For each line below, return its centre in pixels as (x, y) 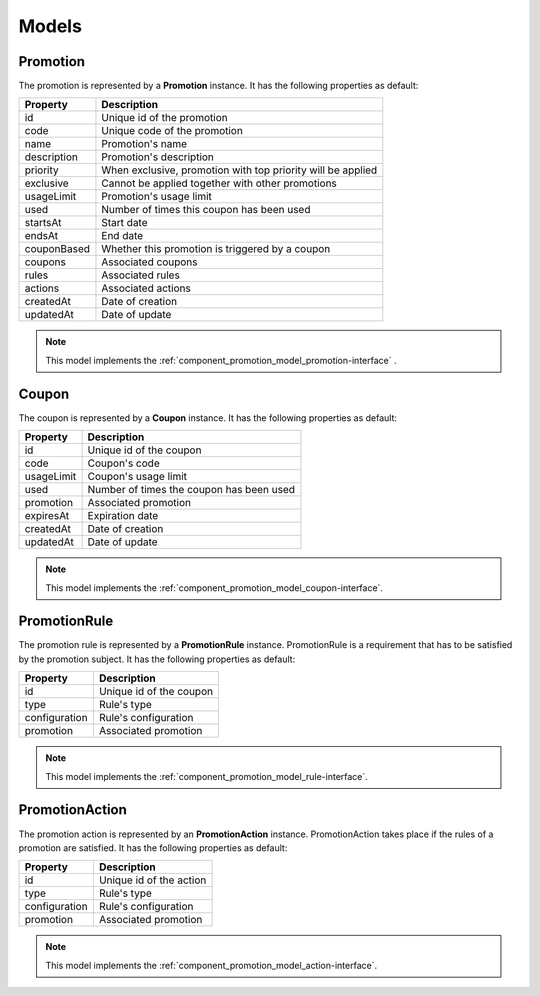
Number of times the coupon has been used (191, 490)
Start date (125, 223)
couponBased (57, 249)
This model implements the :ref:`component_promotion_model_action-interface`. (211, 965)
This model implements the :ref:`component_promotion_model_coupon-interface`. (214, 587)
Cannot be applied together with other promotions (219, 183)
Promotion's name (144, 144)
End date (122, 236)
